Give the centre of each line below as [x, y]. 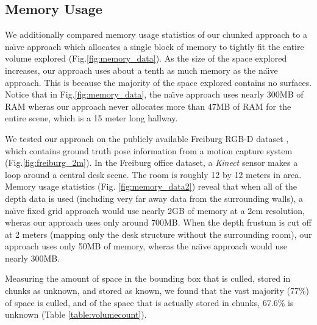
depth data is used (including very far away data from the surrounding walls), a [154, 198]
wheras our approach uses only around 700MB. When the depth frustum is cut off [158, 222]
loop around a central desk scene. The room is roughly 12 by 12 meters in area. [153, 174]
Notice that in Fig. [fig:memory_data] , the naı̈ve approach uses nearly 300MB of [154, 94]
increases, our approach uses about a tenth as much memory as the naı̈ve [141, 70]
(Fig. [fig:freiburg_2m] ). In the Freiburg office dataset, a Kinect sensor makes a [151, 162]
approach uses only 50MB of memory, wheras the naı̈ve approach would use [146, 246]
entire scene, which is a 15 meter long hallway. [91, 118]
